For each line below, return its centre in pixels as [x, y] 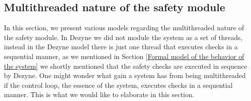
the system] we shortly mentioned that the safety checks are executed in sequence [126, 66]
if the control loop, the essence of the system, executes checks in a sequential [118, 85]
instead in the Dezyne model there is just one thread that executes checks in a [121, 47]
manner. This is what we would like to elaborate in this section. [99, 94]
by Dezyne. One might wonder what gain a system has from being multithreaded [125, 75]
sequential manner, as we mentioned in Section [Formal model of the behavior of [124, 56]
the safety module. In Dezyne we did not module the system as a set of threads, [123, 37]
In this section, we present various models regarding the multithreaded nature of [124, 28]
